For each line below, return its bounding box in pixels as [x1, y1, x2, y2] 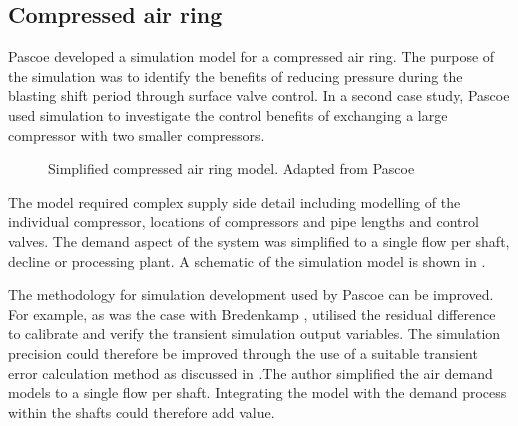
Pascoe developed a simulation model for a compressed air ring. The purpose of [8, 46, 495, 67]
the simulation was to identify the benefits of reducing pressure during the [8, 65, 463, 86]
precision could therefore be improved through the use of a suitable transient [8, 342, 478, 363]
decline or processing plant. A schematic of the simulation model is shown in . [8, 250, 486, 271]
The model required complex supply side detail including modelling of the [8, 191, 461, 212]
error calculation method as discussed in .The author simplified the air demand [8, 362, 493, 383]
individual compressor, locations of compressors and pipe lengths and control [8, 211, 479, 232]
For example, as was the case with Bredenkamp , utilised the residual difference [8, 303, 496, 324]
